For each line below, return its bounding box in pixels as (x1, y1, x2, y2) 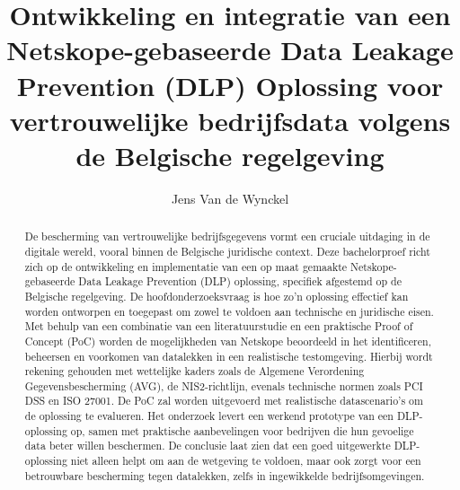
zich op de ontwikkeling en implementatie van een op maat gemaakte (24, 258, 348, 274)
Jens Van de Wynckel (171, 188, 289, 207)
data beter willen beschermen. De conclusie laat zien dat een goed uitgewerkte (24, 438, 391, 453)
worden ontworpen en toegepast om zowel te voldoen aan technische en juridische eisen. (24, 303, 434, 319)
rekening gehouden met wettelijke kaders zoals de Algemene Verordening (24, 363, 365, 379)
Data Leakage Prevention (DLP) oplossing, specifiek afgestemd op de (78, 274, 402, 289)
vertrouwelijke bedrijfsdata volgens (9, 101, 451, 138)
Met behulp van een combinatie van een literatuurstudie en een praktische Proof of (24, 319, 413, 334)
